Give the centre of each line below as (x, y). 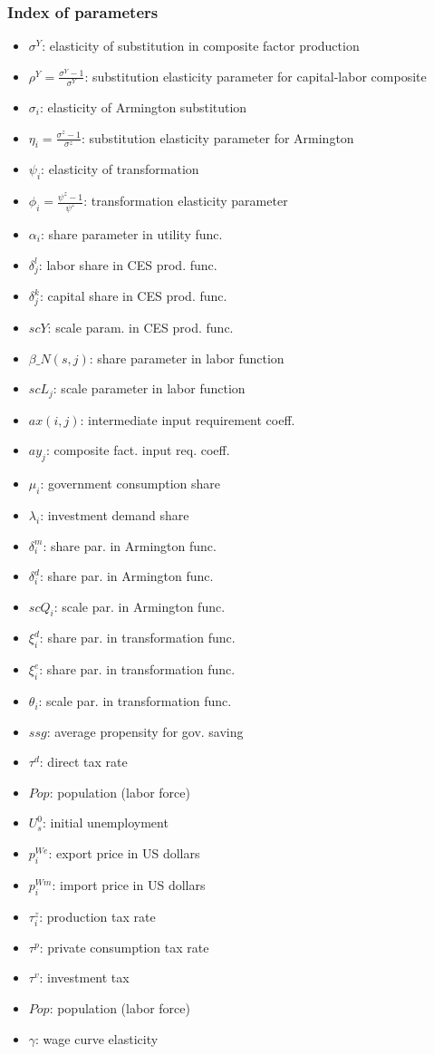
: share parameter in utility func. (131, 234)
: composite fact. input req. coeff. (138, 450)
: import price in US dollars (129, 884)
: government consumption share (130, 484)
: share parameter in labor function (187, 358)
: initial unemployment (106, 823)
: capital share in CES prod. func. (133, 296)
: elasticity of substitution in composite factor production (201, 46)
